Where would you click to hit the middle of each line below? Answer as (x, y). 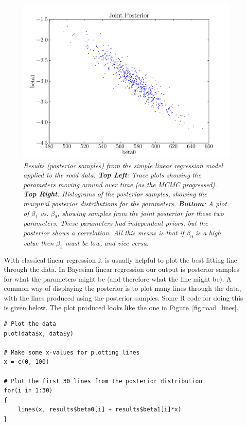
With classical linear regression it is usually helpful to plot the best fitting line (121, 259)
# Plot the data (30, 324)
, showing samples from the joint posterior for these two (141, 213)
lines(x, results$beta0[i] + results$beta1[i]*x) (100, 410)
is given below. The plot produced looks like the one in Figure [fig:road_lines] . (121, 307)
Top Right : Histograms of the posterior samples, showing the (115, 194)
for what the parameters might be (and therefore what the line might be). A (118, 278)
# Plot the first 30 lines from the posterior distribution (103, 381)
